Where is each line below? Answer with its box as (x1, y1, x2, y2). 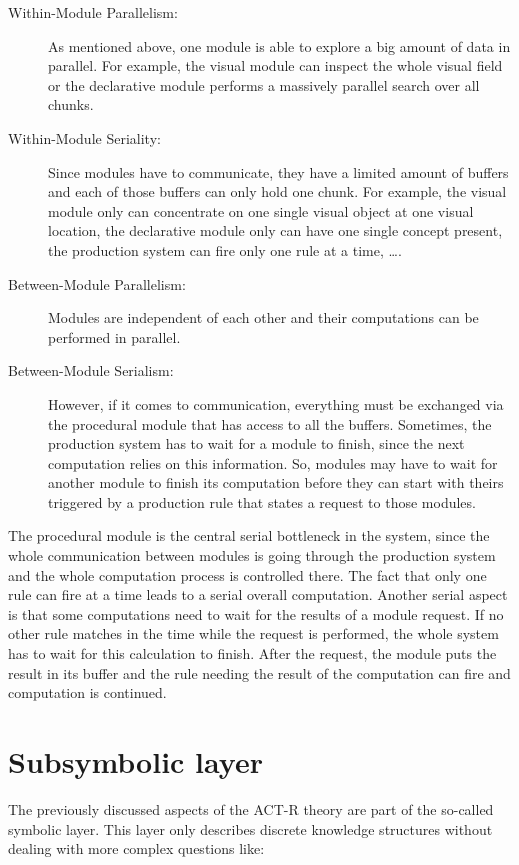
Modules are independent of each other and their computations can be (48, 307, 479, 328)
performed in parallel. (48, 326, 181, 347)
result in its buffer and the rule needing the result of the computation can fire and (8, 662, 511, 683)
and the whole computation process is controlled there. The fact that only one (8, 564, 487, 585)
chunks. (48, 94, 94, 115)
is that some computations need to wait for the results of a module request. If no (8, 603, 504, 624)
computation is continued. (8, 682, 167, 703)
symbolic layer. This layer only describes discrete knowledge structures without (8, 818, 493, 839)
